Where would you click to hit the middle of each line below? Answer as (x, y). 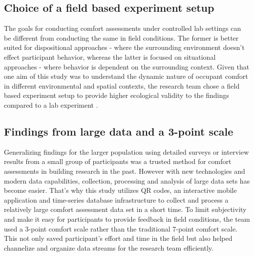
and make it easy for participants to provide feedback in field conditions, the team (127, 219)
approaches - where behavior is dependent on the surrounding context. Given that (127, 66)
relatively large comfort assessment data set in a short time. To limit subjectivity (125, 209)
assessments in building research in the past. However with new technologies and (125, 171)
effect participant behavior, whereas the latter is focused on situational (110, 57)
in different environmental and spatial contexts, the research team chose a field (122, 85)
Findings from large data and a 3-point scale (119, 131)
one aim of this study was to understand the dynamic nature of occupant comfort (126, 76)
